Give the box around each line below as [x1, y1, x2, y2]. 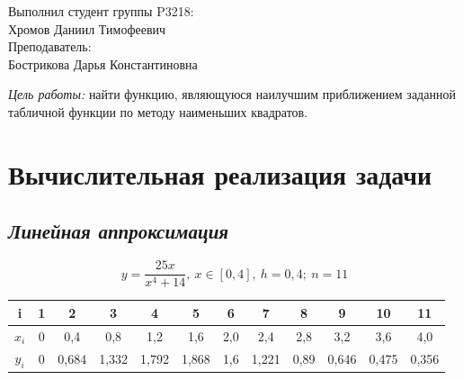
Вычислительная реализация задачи [8, 155, 432, 192]
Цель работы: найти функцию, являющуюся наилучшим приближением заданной [8, 85, 456, 104]
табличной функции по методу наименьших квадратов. [8, 102, 308, 121]
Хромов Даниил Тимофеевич [8, 19, 166, 38]
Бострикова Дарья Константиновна [8, 54, 198, 73]
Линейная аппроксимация [8, 217, 229, 245]
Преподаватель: [8, 37, 92, 56]
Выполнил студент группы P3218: [8, 2, 194, 20]
